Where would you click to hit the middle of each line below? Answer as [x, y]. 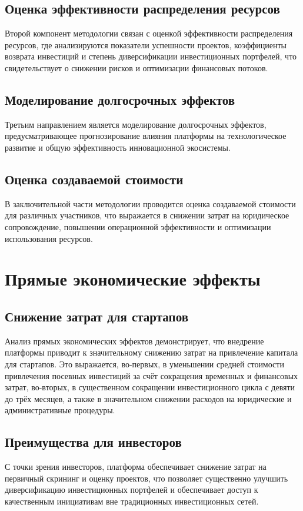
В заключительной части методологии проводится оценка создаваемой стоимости [150, 203]
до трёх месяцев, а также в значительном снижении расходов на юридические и [148, 398]
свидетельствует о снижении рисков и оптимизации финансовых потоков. [136, 67]
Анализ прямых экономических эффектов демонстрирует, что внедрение [134, 341]
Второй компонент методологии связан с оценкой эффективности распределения [149, 33]
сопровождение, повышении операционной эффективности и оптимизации [138, 226]
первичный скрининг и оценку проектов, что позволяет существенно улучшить [146, 478]
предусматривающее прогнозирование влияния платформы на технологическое [146, 136]
